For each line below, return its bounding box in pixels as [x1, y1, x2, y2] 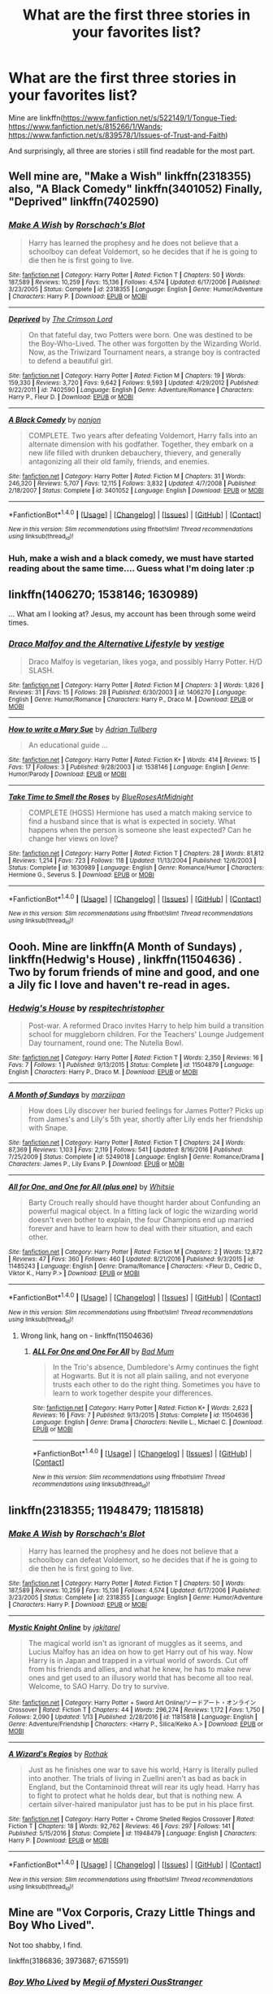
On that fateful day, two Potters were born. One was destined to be [28, 329, 253, 339]
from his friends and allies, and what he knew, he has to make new [28, 1664, 252, 1674]
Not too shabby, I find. [8, 1940, 83, 1949]
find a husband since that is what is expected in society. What [28, 816, 236, 826]
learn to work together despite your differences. [52, 1388, 214, 1398]
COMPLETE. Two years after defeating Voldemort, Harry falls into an [28, 430, 258, 440]
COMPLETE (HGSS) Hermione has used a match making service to [28, 808, 253, 817]
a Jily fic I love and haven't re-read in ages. [8, 978, 231, 992]
